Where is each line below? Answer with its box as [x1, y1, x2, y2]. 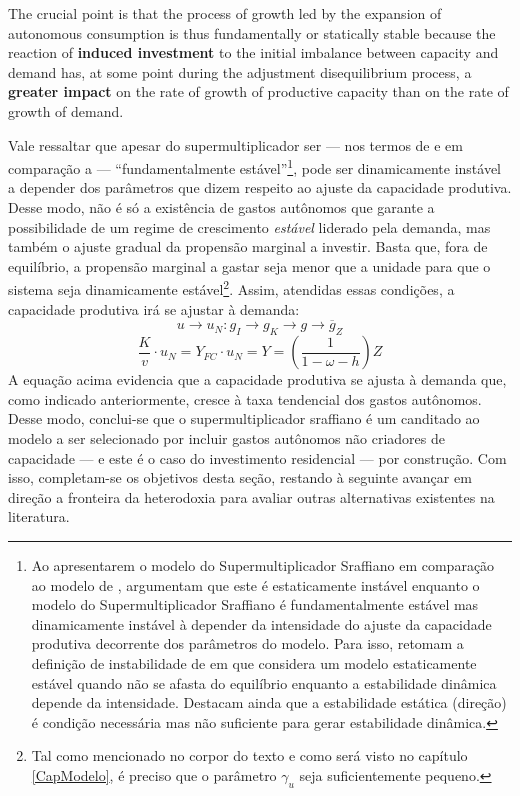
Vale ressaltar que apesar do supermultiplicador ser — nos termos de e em [8, 134, 463, 155]
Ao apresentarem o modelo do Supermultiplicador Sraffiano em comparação [31, 554, 495, 575]
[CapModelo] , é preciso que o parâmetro [31, 764, 277, 785]
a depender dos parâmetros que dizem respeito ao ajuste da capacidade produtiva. [8, 177, 512, 198]
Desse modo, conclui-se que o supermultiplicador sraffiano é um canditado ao [8, 408, 480, 429]
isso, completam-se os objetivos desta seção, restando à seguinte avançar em [8, 467, 472, 488]
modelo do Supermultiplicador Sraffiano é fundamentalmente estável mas [31, 594, 479, 615]
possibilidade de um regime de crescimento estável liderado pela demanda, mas [8, 216, 491, 237]
